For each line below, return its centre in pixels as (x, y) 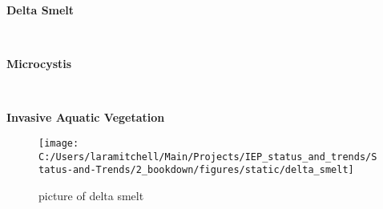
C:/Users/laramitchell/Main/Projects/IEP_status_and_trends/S (208, 157)
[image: (59, 143)
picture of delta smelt (91, 195)
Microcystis (39, 64)
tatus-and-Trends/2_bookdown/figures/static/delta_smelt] (196, 170)
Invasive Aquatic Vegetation (86, 117)
